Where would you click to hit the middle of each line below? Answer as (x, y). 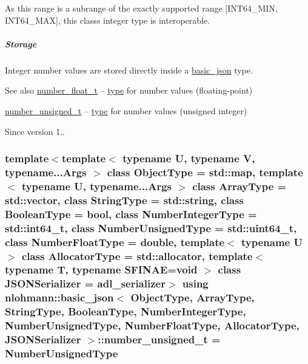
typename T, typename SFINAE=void (101, 270)
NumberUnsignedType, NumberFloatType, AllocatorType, (152, 325)
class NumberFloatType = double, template (115, 242)
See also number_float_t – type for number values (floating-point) (129, 90)
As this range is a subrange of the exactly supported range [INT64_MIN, (141, 8)
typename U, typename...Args (96, 186)
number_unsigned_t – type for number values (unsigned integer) (126, 110)
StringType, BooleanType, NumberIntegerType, (126, 311)
